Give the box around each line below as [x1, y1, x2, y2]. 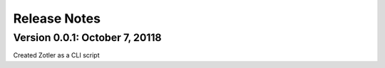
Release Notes [13, 11, 101, 26]
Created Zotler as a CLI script [13, 51, 100, 59]
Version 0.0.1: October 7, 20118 [13, 31, 162, 44]
